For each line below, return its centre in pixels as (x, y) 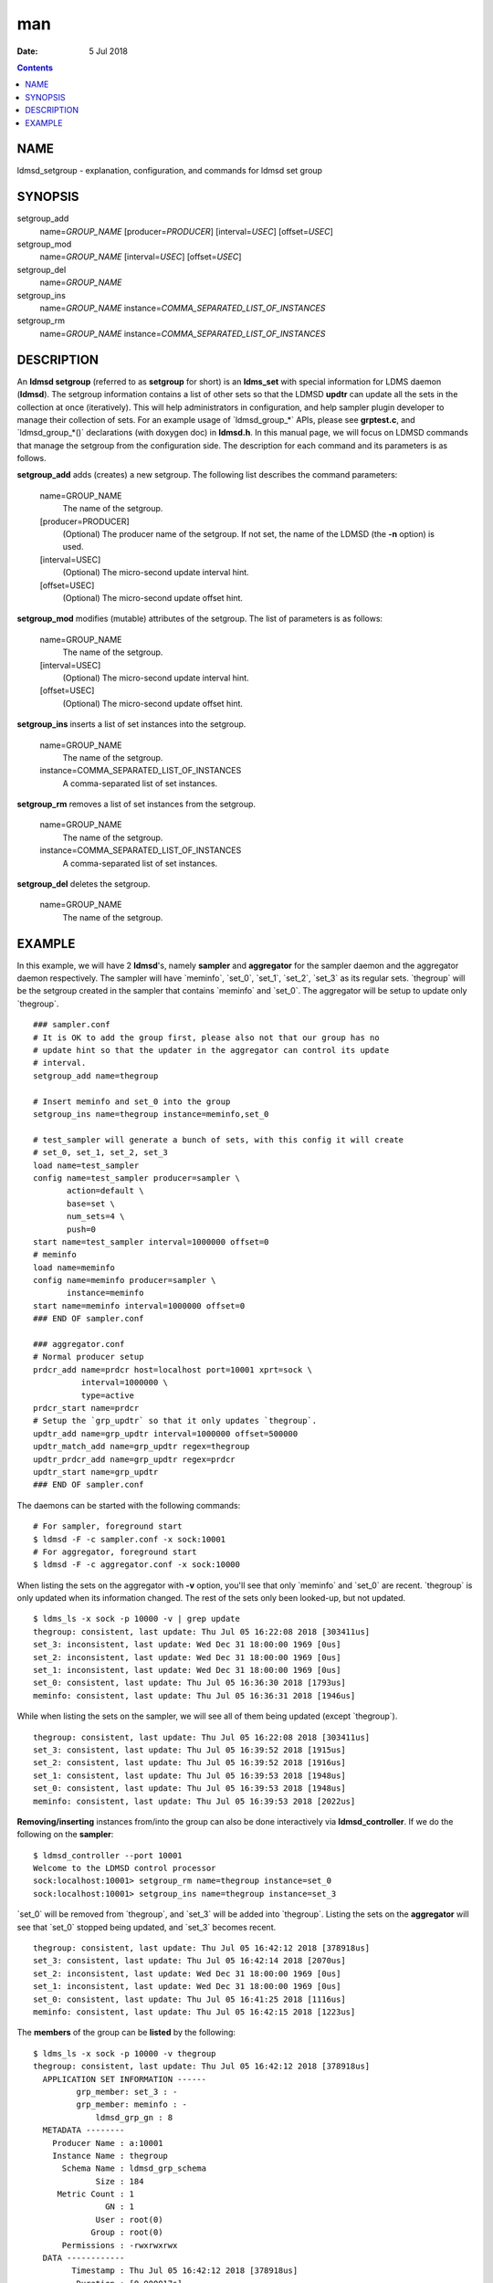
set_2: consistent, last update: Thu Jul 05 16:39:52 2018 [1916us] (189, 1763)
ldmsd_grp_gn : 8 (134, 2117)
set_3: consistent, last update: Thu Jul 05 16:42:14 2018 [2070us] (189, 1961)
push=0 (81, 1229)
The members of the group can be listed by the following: (126, 2033)
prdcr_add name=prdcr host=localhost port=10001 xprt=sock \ (173, 1369)
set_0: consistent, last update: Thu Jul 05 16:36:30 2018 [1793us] (189, 1683)
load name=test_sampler (86, 1165)
